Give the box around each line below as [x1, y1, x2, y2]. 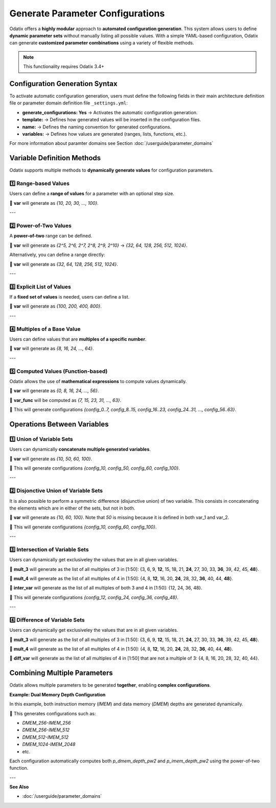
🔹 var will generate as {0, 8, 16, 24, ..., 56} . [9, 388, 99, 394]
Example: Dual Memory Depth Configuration [9, 691, 106, 697]
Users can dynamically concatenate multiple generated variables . [9, 446, 151, 453]
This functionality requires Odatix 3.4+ [23, 63, 105, 70]
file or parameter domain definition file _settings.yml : [9, 100, 128, 106]
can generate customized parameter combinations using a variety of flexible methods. [9, 40, 194, 46]
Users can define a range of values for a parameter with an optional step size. [9, 190, 175, 197]
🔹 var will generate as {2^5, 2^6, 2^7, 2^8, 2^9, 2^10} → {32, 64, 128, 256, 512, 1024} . [9, 242, 188, 248]
